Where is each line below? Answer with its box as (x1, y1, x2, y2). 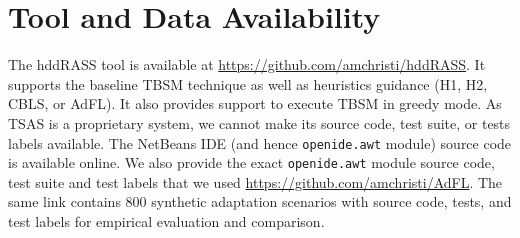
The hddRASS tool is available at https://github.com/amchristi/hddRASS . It (8, 54, 486, 75)
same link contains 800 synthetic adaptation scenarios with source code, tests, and (8, 191, 512, 212)
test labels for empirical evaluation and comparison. (8, 211, 325, 231)
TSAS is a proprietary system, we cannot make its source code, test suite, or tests (8, 112, 511, 133)
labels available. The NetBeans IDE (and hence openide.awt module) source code (8, 132, 512, 153)
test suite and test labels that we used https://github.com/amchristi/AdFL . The (8, 171, 503, 192)
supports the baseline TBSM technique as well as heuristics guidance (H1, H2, (8, 73, 488, 94)
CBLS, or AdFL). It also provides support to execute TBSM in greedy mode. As (8, 93, 502, 114)
